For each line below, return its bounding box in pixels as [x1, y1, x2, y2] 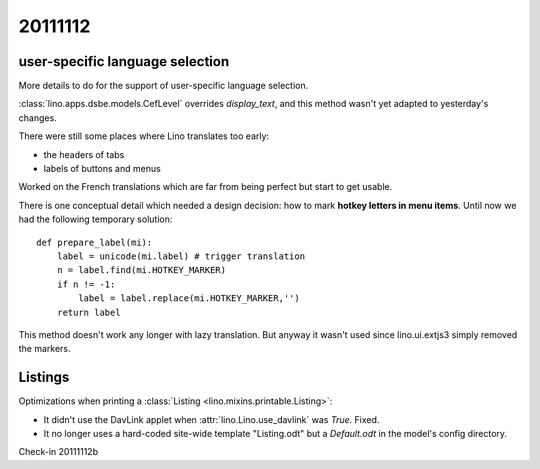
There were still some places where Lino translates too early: [18, 130, 270, 142]
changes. [18, 111, 57, 124]
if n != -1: [56, 278, 116, 290]
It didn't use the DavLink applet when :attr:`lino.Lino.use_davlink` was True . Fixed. [43, 413, 380, 425]
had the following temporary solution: [18, 213, 173, 225]
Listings [18, 369, 70, 386]
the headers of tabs [43, 148, 125, 160]
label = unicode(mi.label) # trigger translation [56, 250, 305, 262]
